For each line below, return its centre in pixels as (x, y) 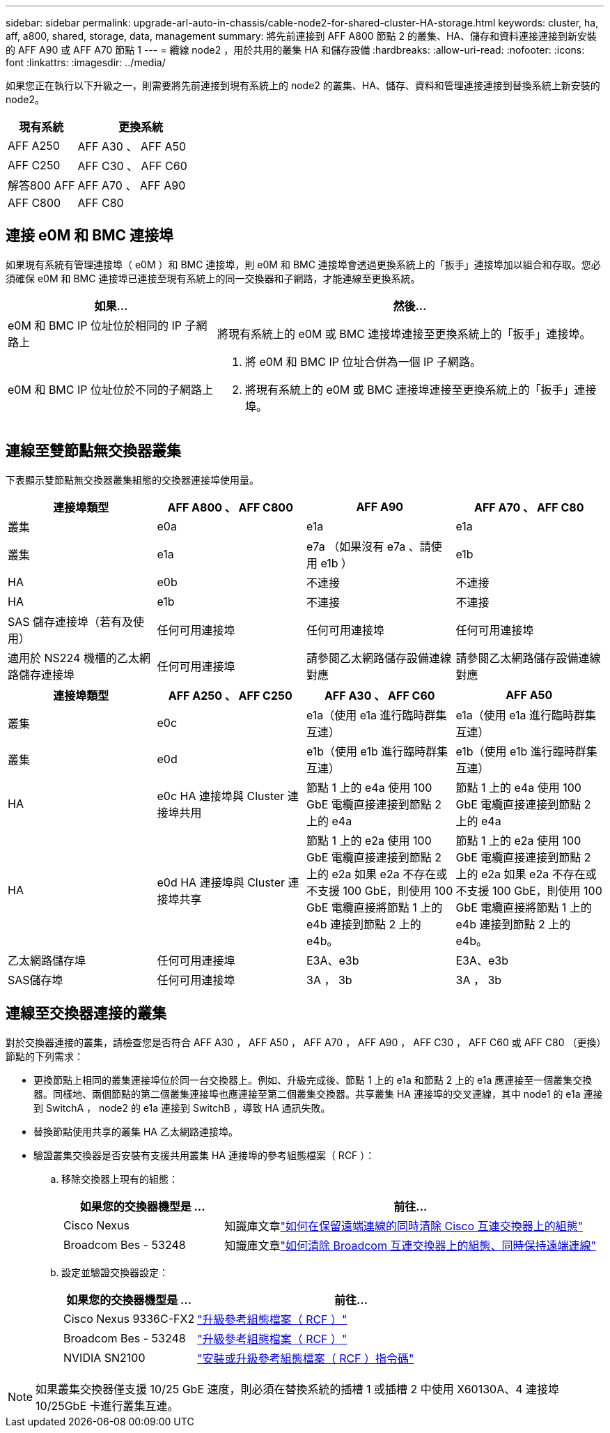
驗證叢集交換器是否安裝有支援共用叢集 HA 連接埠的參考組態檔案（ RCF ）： (204, 1155)
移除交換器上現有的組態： (120, 1179)
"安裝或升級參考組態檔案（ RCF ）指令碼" (306, 1358)
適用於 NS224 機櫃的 (62, 658)
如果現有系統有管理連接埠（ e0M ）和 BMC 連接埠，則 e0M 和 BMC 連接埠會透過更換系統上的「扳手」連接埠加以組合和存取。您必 (303, 264)
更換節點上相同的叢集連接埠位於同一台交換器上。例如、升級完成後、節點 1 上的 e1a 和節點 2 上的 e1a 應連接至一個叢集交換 (313, 1080)
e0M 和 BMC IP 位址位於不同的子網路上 (111, 389)
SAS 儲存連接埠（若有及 (71, 621)
